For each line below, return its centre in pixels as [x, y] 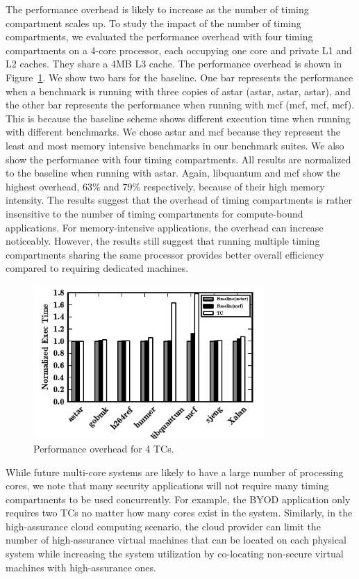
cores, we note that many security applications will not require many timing [167, 486]
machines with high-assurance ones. [81, 567]
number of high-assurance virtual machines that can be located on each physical [176, 540]
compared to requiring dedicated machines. [97, 268]
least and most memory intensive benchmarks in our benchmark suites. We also [175, 145]
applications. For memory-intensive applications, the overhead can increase [165, 227]
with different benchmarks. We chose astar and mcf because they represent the [173, 132]
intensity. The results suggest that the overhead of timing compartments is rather [179, 200]
